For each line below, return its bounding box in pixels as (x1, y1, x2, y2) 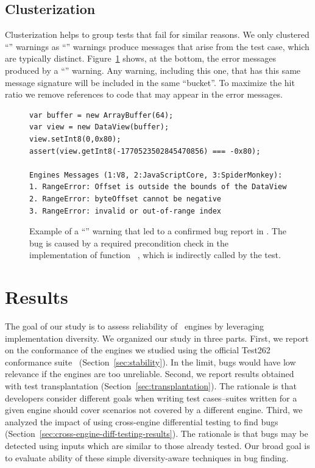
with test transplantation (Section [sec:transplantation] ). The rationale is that (5, 379, 297, 392)
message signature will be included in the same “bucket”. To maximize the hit (5, 76, 295, 88)
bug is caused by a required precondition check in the (29, 236, 228, 249)
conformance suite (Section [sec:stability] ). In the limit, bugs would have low (5, 355, 296, 368)
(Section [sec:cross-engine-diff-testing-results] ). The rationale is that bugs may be (5, 427, 308, 440)
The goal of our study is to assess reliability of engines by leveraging (5, 320, 264, 333)
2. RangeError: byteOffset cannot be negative (29, 194, 221, 203)
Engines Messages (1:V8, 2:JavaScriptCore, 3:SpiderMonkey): (29, 170, 283, 179)
